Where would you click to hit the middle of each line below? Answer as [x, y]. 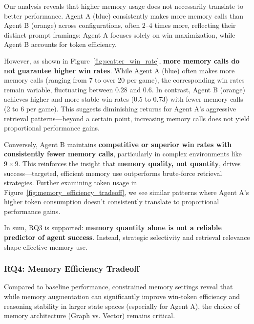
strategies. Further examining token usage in [71, 183]
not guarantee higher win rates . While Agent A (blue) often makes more [119, 70]
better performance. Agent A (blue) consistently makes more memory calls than [124, 15]
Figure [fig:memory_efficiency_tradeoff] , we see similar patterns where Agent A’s [127, 192]
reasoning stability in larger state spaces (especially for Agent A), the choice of [122, 306]
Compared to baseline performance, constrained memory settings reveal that [118, 287]
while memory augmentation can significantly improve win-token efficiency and [122, 296]
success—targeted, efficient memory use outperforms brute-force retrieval [113, 173]
